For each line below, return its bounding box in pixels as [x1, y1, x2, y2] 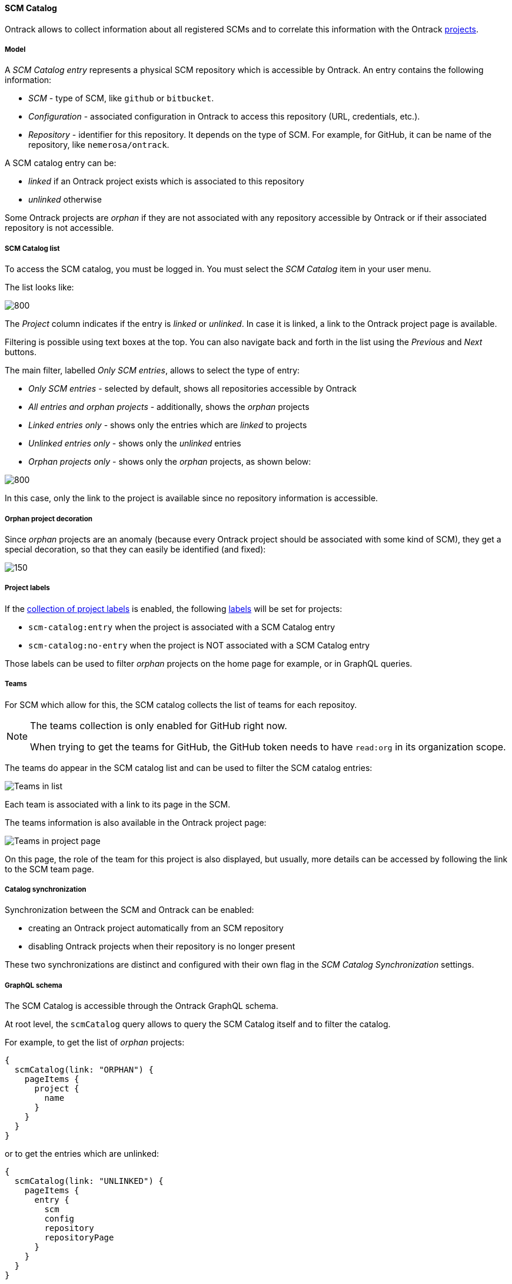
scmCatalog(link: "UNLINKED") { [14, 1176, 164, 1186]
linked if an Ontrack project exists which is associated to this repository [28, 176, 304, 187]
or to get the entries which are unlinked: [5, 1149, 159, 1159]
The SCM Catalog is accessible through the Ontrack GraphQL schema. [5, 1001, 278, 1011]
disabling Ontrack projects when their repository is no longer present [28, 941, 295, 952]
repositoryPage [44, 1233, 114, 1243]
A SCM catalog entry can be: [5, 158, 117, 168]
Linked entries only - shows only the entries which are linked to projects [28, 420, 307, 431]
